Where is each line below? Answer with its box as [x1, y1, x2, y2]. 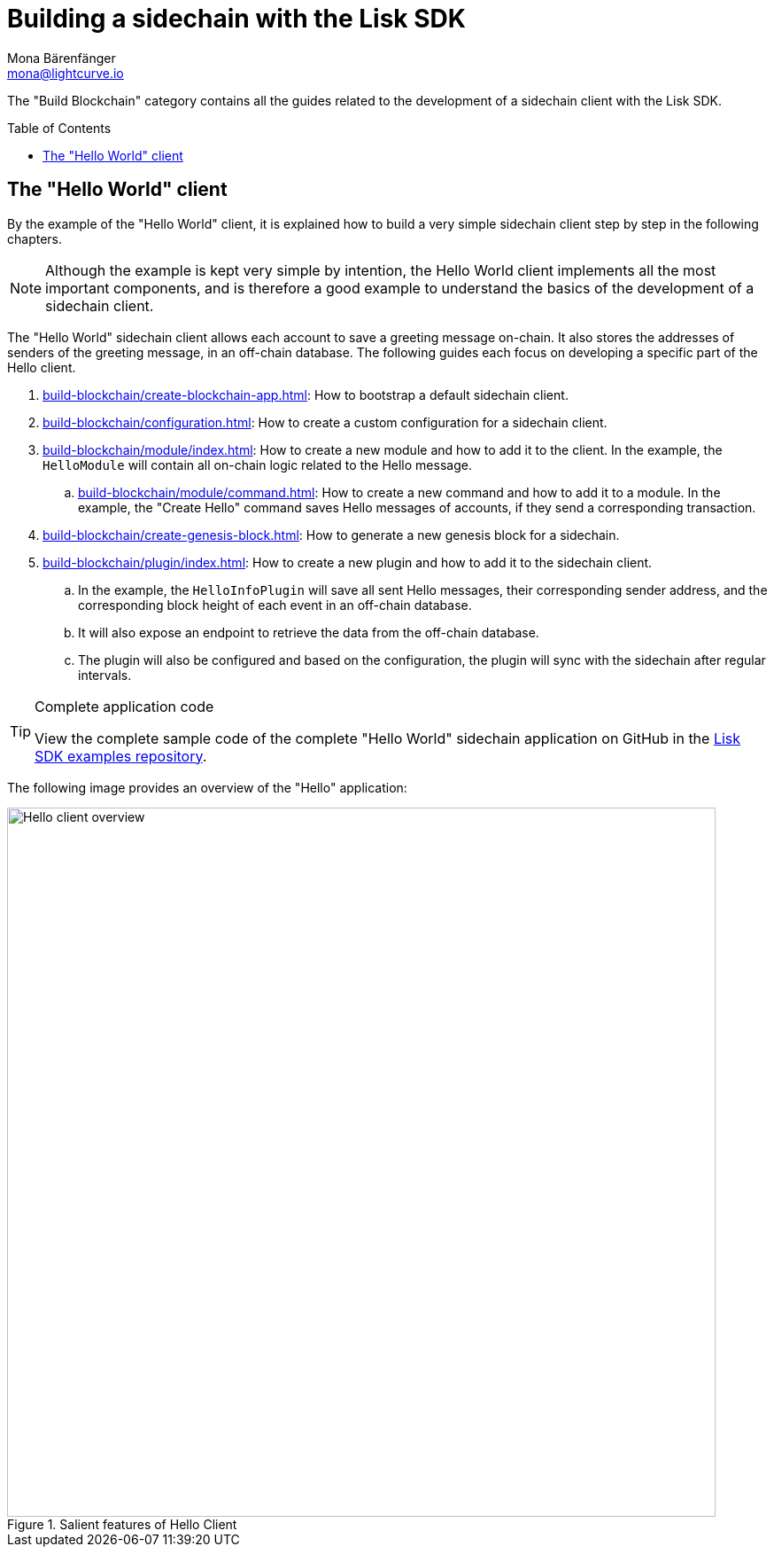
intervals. [78, 667, 132, 683]
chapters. [7, 230, 63, 246]
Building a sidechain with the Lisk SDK [7, 4, 466, 34]
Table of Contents [7, 120, 112, 136]
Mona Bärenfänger [7, 50, 116, 66]
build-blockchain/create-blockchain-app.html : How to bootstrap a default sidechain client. [43, 387, 569, 402]
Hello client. [7, 359, 76, 375]
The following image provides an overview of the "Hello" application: [7, 779, 407, 795]
